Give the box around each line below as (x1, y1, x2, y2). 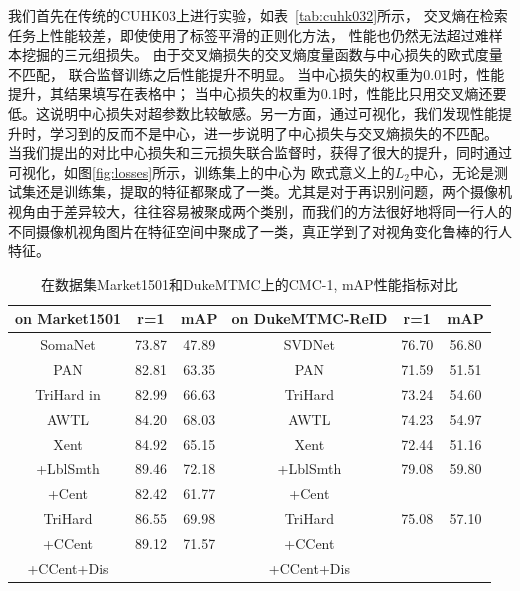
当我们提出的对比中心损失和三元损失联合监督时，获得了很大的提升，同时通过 (8, 142, 512, 163)
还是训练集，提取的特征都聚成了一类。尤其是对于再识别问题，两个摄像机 (35, 181, 512, 202)
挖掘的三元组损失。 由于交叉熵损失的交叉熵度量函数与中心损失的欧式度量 (21, 44, 503, 65)
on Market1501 (15, 308, 121, 329)
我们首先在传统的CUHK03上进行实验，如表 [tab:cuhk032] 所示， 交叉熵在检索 (8, 5, 508, 25)
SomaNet (40, 334, 96, 355)
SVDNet (283, 334, 335, 355)
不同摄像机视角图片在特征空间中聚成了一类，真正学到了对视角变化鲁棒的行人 (8, 220, 512, 241)
